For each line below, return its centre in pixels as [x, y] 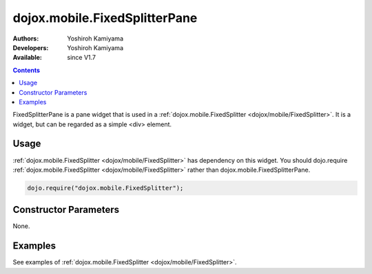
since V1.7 [82, 58]
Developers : [31, 47]
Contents [27, 70]
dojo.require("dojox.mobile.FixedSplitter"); [105, 188]
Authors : [26, 38]
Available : [28, 58]
